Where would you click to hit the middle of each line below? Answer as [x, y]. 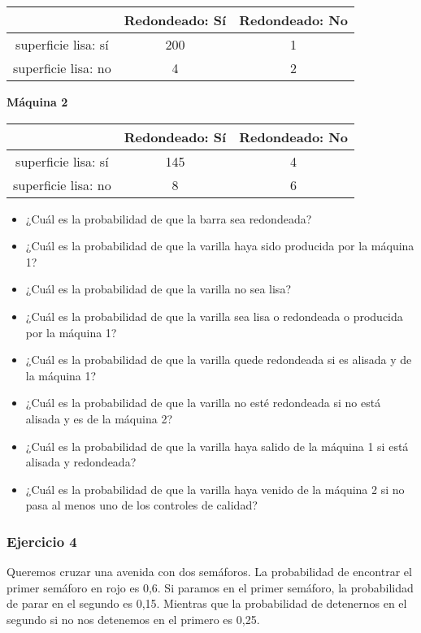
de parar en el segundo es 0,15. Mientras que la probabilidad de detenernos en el [207, 603]
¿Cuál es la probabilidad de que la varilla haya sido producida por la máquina [220, 246]
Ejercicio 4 [42, 541]
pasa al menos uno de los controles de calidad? [141, 505]
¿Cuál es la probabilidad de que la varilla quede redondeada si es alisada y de [219, 360]
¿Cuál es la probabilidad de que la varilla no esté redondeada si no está [203, 403]
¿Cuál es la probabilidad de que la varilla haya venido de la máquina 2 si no [215, 489]
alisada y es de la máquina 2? [99, 418]
